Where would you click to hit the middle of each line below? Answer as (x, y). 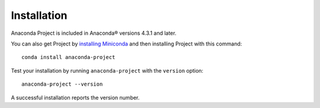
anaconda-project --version (62, 84)
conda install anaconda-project (68, 57)
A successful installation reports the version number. (75, 97)
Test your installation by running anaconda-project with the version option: (107, 70)
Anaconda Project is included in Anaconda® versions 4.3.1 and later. (94, 33)
